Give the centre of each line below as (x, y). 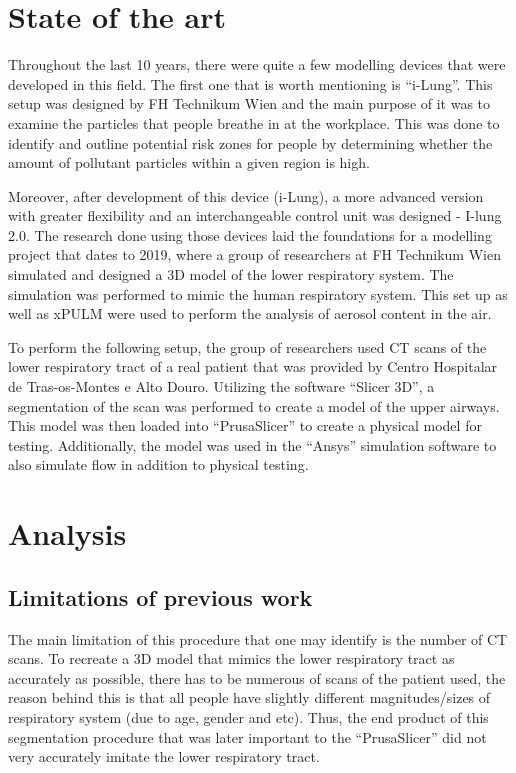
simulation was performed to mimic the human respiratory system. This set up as (258, 293)
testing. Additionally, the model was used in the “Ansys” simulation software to (252, 444)
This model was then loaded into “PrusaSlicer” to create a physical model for (245, 425)
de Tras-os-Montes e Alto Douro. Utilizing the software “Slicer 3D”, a (221, 386)
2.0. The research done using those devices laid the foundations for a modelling (250, 234)
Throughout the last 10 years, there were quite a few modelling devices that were (257, 64)
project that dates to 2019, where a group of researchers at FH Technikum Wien (254, 254)
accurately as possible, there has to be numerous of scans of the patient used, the (257, 677)
